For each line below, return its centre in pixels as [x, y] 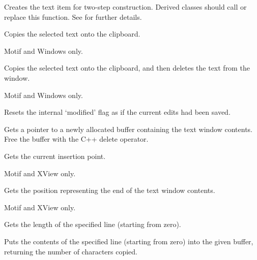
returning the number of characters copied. [71, 251]
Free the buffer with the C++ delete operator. [76, 139]
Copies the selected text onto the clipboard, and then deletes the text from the [127, 68]
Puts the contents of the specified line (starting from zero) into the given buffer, [129, 241]
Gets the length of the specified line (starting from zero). [93, 224]
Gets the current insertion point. [55, 156]
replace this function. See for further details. [73, 17]
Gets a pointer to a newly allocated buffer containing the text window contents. [128, 129]
